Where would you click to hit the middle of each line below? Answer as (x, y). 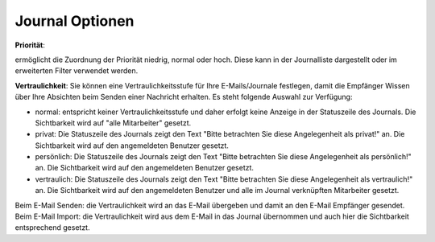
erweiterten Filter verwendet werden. (77, 71)
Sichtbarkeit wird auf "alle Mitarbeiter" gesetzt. (113, 123)
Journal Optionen (75, 21)
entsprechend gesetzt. (52, 228)
